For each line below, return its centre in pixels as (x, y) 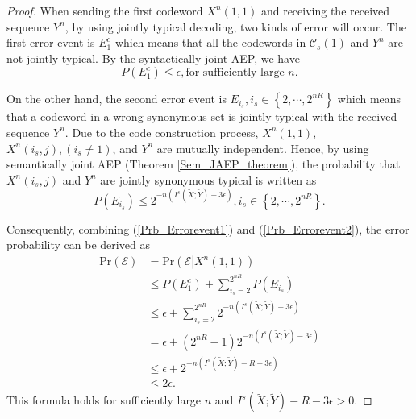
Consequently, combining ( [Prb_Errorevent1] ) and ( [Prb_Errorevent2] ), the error (208, 228)
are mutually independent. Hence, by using (263, 148)
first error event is (51, 42)
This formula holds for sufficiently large (104, 400)
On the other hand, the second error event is (116, 99)
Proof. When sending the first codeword (105, 10)
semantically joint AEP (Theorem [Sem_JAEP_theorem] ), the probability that (204, 164)
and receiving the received (325, 10)
